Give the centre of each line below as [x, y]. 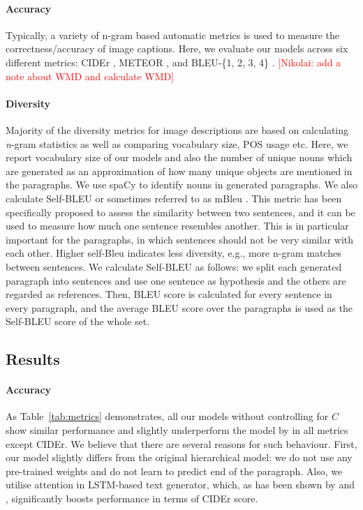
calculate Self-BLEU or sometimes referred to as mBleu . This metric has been [174, 198]
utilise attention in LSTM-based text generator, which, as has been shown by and [180, 485]
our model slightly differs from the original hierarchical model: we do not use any [179, 457]
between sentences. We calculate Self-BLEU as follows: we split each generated [174, 266]
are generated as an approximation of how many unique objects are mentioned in [179, 171]
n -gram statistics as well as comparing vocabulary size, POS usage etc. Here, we [177, 143]
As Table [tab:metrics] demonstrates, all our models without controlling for [167, 416]
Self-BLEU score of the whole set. [78, 321]
